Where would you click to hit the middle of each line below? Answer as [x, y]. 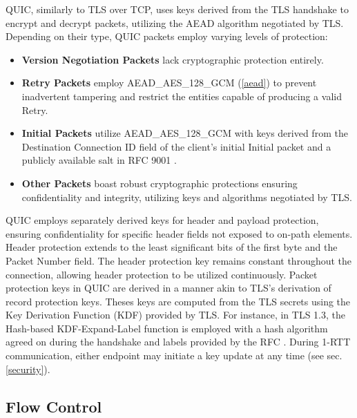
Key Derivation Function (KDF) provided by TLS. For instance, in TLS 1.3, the [175, 315]
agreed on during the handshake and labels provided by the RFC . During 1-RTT [178, 342]
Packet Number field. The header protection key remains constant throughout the [179, 260]
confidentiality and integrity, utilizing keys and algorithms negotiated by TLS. [187, 197]
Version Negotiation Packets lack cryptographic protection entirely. [173, 59]
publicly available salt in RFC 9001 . [99, 160]
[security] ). [28, 369]
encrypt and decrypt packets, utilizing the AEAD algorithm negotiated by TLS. [175, 22]
